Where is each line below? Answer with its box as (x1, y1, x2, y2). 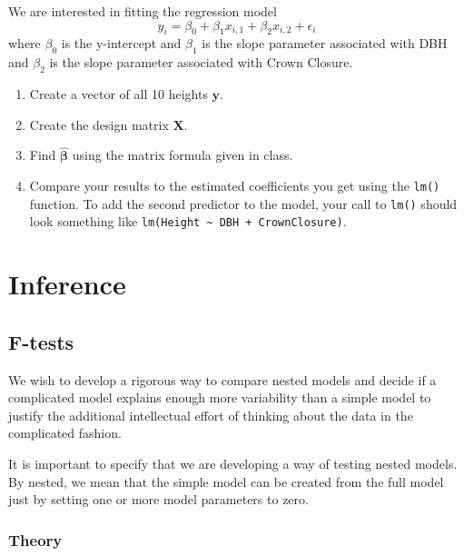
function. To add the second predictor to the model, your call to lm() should (29, 194, 458, 213)
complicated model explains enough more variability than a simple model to (8, 388, 431, 407)
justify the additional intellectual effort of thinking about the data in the (8, 405, 413, 424)
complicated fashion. (8, 423, 122, 442)
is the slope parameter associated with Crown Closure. (49, 53, 353, 72)
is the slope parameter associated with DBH (202, 34, 448, 53)
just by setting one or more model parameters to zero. (8, 490, 309, 509)
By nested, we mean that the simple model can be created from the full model (8, 472, 444, 491)
